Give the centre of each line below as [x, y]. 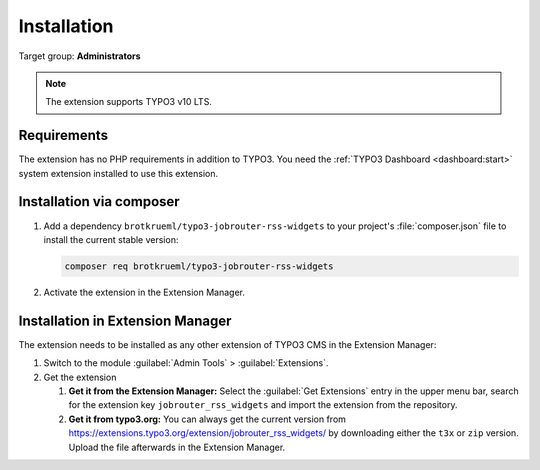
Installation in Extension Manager [125, 320]
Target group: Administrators [79, 56]
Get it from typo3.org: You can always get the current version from [207, 419]
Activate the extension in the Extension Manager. [144, 292]
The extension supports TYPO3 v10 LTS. [128, 102]
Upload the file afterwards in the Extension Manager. [177, 447]
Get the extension [80, 377]
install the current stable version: [111, 239]
